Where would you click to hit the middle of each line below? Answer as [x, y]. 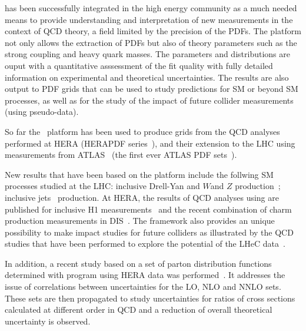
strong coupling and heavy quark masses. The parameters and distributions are [147, 54]
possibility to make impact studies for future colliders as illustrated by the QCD [149, 232]
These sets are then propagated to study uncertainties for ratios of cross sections [150, 298]
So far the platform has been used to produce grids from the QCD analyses [142, 131]
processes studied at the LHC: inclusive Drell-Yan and [102, 186]
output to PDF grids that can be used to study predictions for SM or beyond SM [152, 89]
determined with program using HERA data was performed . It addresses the [145, 275]
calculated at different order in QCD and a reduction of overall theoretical [139, 310]
